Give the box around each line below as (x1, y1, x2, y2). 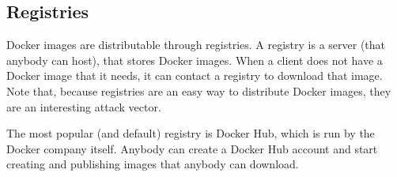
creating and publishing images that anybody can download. (6, 156, 299, 172)
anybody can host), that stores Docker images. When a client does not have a (6, 51, 383, 68)
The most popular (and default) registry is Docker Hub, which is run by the (6, 125, 375, 141)
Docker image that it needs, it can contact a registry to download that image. (6, 67, 383, 84)
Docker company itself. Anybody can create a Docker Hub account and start (6, 140, 378, 156)
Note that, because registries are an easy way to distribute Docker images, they (6, 82, 391, 99)
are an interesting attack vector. (6, 98, 161, 115)
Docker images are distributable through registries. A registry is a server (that (6, 36, 386, 53)
